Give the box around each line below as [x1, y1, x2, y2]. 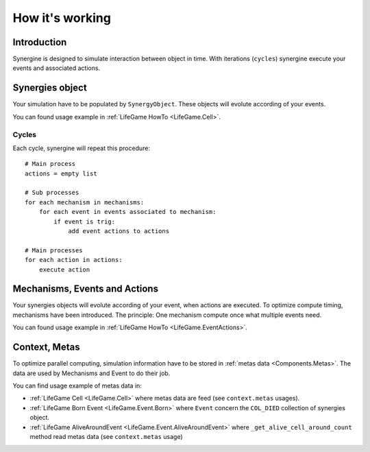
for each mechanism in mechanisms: [25, 198, 145, 206]
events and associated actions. [12, 64, 101, 72]
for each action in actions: [25, 256, 123, 264]
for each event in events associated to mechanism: [38, 208, 217, 216]
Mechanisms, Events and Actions [12, 283, 159, 295]
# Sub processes [25, 189, 79, 197]
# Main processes [25, 246, 83, 254]
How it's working [12, 10, 111, 25]
